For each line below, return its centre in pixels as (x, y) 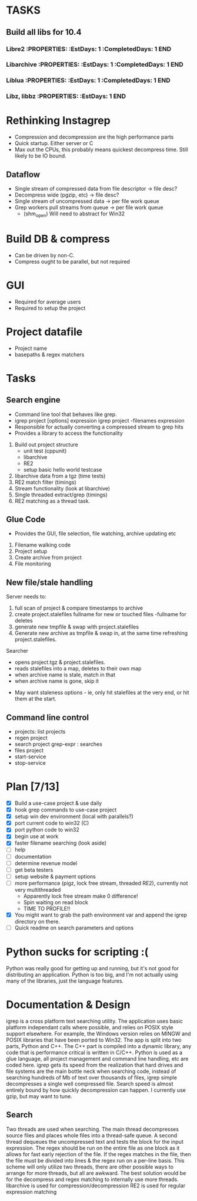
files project (29, 751)
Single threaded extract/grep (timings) (61, 495)
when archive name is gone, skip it (56, 681)
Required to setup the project (50, 308)
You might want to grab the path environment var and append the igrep (101, 915)
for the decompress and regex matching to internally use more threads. (93, 1179)
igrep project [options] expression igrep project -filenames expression (99, 420)
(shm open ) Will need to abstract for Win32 (74, 214)
